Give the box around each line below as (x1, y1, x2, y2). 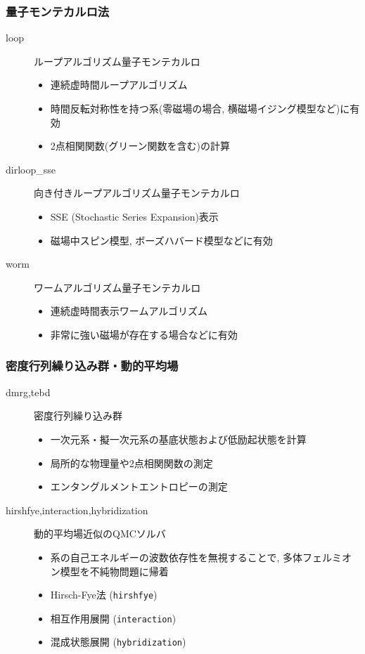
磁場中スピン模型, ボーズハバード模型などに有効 (50, 233, 273, 247)
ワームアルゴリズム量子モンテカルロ (34, 280, 201, 294)
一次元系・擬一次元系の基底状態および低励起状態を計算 (50, 431, 307, 446)
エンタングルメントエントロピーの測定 (50, 479, 228, 494)
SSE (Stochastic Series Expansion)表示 (50, 209, 219, 223)
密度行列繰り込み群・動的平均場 (6, 357, 179, 374)
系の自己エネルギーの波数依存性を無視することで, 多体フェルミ (50, 549, 342, 564)
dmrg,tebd (6, 384, 51, 399)
